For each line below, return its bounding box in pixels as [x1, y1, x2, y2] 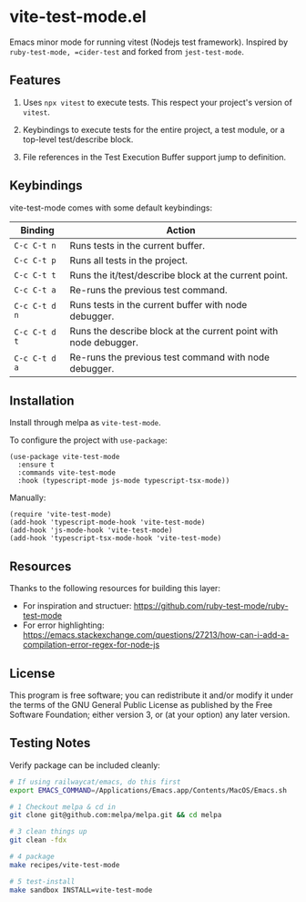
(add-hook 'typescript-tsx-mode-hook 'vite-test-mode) [9, 534, 222, 543]
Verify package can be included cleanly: [9, 759, 161, 771]
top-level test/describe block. [22, 134, 134, 145]
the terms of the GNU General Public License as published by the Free [9, 700, 273, 710]
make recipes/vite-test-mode [9, 860, 120, 869]
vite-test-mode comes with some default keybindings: [9, 202, 212, 213]
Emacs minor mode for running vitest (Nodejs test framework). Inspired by [9, 36, 289, 47]
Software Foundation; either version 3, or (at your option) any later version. [9, 709, 291, 720]
